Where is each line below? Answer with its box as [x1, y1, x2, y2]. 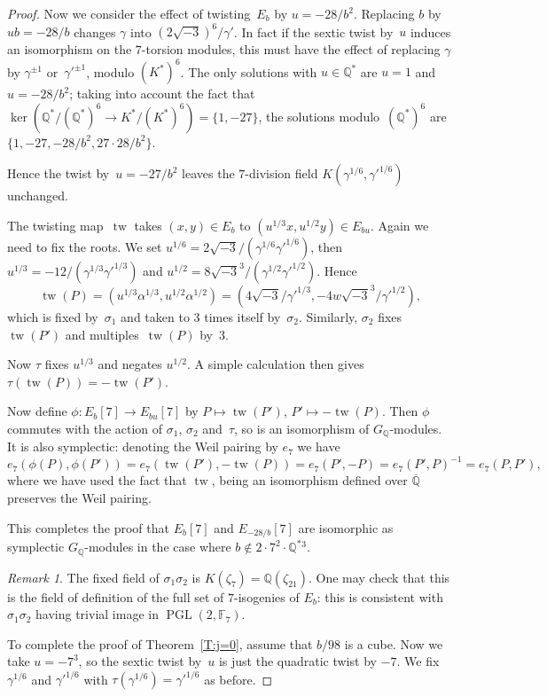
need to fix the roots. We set [7, 237, 162, 255]
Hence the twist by [7, 164, 110, 183]
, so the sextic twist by [78, 652, 202, 670]
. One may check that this [309, 568, 450, 586]
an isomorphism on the [7, 40, 132, 59]
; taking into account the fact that [69, 84, 255, 103]
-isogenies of [234, 587, 300, 606]
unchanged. [7, 186, 68, 205]
